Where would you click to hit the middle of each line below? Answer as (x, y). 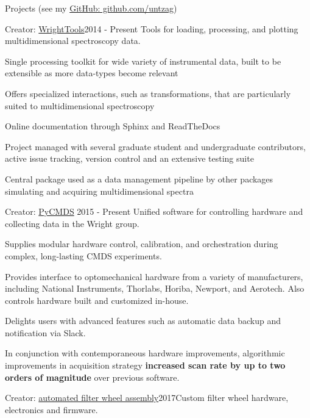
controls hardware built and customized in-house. (97, 300)
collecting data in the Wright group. (72, 223)
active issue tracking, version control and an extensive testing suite (129, 158)
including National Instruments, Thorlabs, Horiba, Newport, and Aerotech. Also (155, 288)
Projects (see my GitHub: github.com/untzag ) (91, 8)
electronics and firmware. (51, 409)
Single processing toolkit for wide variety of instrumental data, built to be (143, 61)
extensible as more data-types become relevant (92, 73)
